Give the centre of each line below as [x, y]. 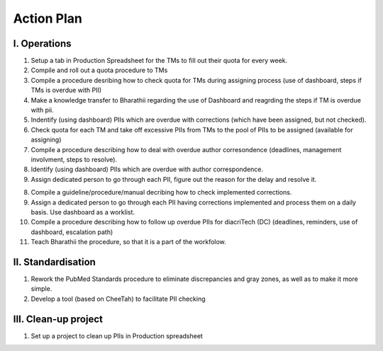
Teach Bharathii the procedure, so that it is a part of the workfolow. [128, 242]
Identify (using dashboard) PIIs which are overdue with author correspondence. [147, 169]
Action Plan [48, 18]
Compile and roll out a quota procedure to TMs [99, 70]
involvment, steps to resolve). [74, 159]
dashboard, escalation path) [72, 232]
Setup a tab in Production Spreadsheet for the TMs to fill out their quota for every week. [159, 61]
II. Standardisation [54, 262]
